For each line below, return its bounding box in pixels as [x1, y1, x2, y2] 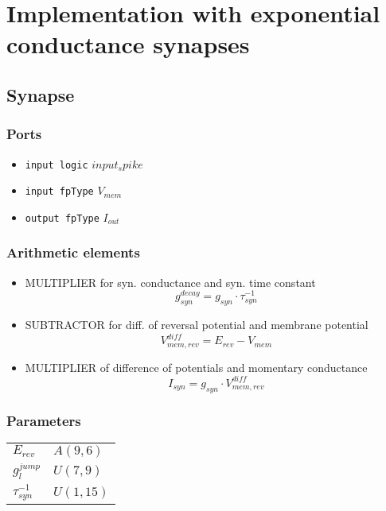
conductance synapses [6, 28, 250, 60]
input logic [25, 159, 88, 171]
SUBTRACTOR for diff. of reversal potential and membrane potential [25, 316, 368, 333]
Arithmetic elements [6, 242, 140, 262]
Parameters [6, 410, 81, 430]
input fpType [25, 186, 94, 198]
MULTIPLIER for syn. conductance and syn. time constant [25, 273, 316, 290]
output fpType [25, 212, 99, 224]
